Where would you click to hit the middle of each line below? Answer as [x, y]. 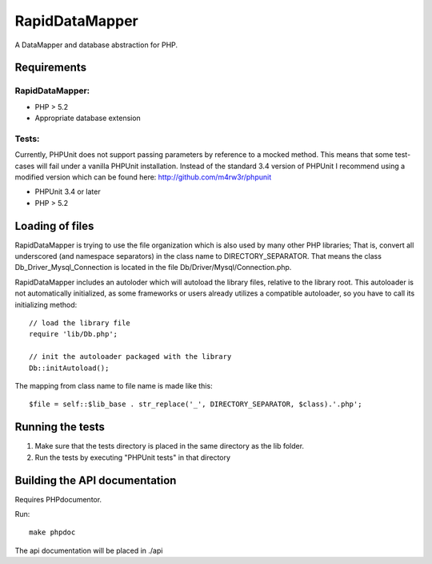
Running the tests [60, 427]
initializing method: [46, 304]
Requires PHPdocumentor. [58, 499]
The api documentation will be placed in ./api [89, 550]
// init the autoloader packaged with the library [130, 357]
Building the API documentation [96, 480]
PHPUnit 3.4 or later [68, 191]
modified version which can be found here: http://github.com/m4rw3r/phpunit [143, 177]
